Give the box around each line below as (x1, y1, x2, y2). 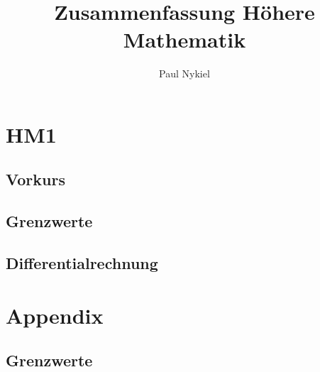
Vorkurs (6, 168, 65, 190)
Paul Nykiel (159, 66, 210, 81)
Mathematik (123, 25, 246, 54)
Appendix (6, 300, 104, 329)
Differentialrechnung (6, 252, 158, 274)
